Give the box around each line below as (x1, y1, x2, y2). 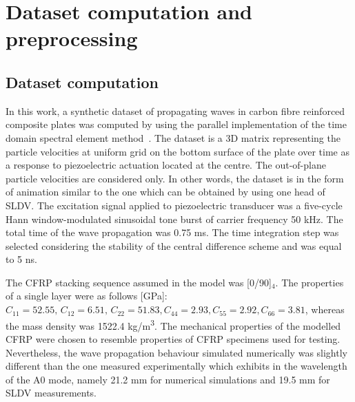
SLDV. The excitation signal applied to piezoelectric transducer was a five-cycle (6, 198, 343, 212)
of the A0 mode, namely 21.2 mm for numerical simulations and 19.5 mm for (6, 372, 330, 386)
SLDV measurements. (6, 385, 97, 400)
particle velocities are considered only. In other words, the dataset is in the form (6, 171, 344, 185)
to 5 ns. (6, 252, 37, 266)
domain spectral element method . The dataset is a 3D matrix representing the (6, 130, 341, 145)
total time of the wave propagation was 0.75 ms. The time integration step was (6, 225, 339, 240)
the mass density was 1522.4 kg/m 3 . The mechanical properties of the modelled (6, 316, 341, 332)
